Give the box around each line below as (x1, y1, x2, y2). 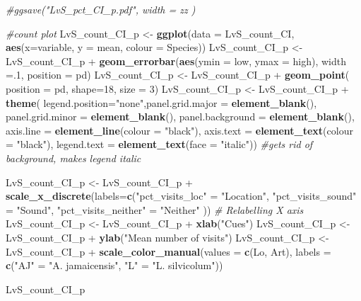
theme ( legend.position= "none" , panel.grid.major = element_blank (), (6, 95, 317, 110)
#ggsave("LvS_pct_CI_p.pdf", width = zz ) (6, 2, 196, 16)
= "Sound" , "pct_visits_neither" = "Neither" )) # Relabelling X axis (6, 202, 304, 217)
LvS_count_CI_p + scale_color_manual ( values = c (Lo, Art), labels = (6, 244, 331, 259)
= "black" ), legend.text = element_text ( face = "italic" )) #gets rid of (6, 137, 313, 152)
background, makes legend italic (6, 150, 141, 165)
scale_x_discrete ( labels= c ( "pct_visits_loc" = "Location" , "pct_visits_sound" (6, 188, 357, 203)
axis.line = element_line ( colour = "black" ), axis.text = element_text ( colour (6, 123, 353, 137)
